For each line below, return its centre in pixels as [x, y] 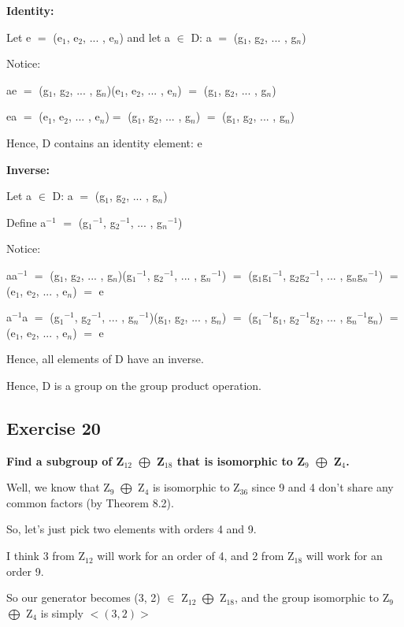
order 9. [25, 571]
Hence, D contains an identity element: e [104, 142]
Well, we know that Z [58, 487]
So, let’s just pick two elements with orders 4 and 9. [132, 529]
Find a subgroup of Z [65, 460]
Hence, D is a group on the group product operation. [134, 385]
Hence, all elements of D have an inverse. [105, 359]
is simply [62, 612]
